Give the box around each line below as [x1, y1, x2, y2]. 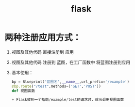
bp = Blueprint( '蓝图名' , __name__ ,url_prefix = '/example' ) [11, 79, 130, 84]
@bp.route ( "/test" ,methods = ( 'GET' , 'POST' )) [11, 84, 101, 89]
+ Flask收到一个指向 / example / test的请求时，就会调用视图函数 [11, 97, 124, 102]
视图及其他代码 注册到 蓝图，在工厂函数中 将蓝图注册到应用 [11, 59, 131, 65]
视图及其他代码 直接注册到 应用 [11, 49, 74, 55]
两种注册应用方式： [4, 32, 82, 43]
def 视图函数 [11, 88, 35, 93]
